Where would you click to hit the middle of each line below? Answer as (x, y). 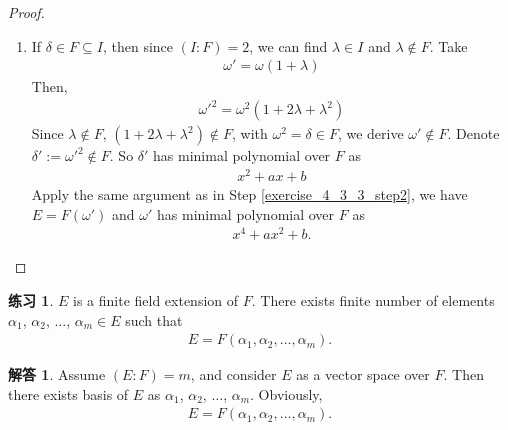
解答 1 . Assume (57, 374)
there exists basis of (68, 393)
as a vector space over (363, 374)
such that (154, 319)
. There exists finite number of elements (373, 299)
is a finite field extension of (155, 299)
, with (250, 133)
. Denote (473, 133)
